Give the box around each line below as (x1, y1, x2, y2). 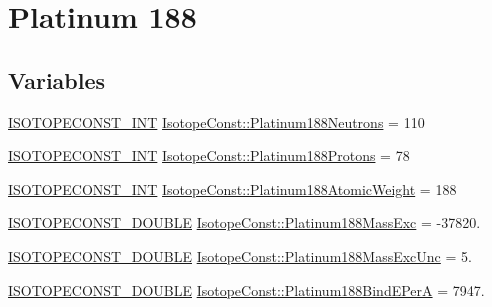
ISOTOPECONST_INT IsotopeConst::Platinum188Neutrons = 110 (8, 111, 425, 132)
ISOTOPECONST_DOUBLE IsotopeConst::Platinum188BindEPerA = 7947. (8, 279, 485, 300)
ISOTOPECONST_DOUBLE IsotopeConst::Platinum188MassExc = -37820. (8, 212, 481, 233)
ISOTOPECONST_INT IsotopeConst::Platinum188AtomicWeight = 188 (8, 178, 457, 199)
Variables (8, 64, 106, 95)
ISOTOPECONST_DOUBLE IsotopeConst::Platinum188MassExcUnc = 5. (8, 245, 472, 266)
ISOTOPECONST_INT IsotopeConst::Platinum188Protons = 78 (8, 145, 410, 166)
